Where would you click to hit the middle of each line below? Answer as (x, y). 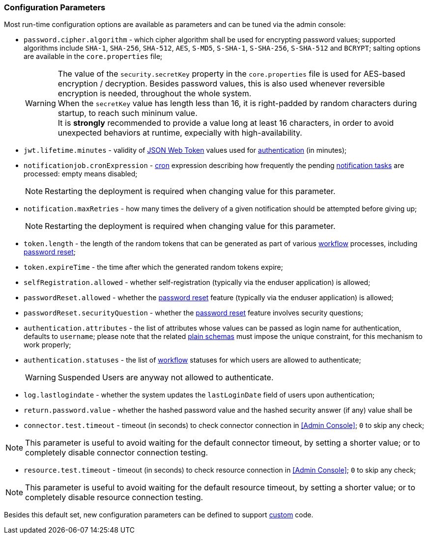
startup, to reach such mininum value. (128, 113)
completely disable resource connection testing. (114, 497)
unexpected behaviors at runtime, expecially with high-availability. (180, 133)
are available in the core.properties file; (93, 57)
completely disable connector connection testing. (117, 453)
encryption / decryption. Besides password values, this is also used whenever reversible (221, 84)
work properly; (47, 345)
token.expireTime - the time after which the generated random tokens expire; (153, 267)
